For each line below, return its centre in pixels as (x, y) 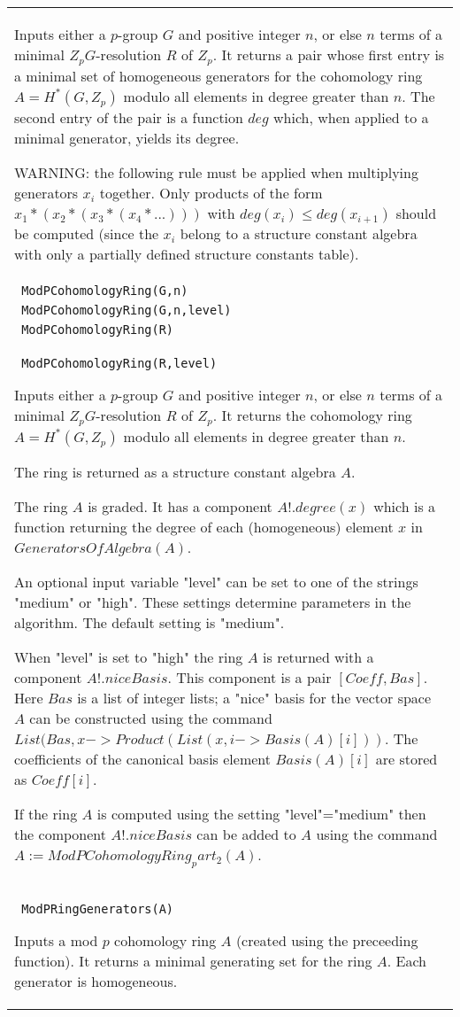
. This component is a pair (249, 677)
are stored (406, 758)
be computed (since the (87, 233)
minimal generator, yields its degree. (127, 137)
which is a (405, 506)
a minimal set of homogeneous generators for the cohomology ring (218, 75)
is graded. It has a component (180, 506)
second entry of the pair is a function (129, 117)
